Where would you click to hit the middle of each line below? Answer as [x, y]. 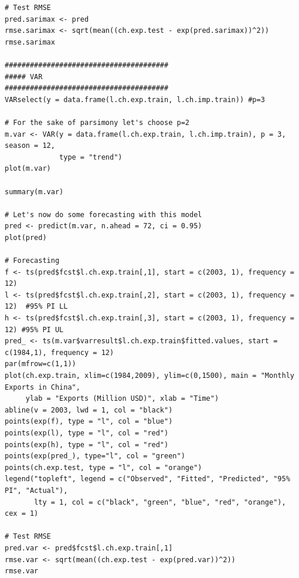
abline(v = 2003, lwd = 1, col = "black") [89, 410]
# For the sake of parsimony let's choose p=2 [97, 122]
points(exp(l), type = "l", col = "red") [87, 433]
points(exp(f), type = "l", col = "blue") [89, 422]
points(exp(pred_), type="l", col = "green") [95, 456]
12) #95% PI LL [36, 307]
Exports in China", [43, 387]
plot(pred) [26, 237]
